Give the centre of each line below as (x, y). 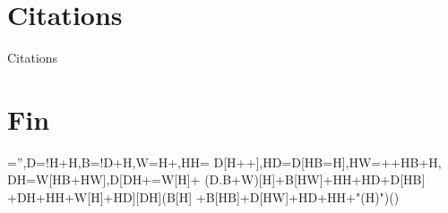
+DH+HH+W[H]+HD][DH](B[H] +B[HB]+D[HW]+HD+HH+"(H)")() (203, 197)
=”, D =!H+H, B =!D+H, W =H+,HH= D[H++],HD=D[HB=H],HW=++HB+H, (224, 162)
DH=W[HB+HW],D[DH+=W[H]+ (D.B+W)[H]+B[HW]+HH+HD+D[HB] (216, 179)
